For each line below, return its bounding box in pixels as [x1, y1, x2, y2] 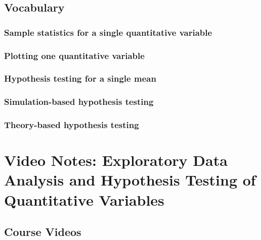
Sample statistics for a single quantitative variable [4, 26, 212, 38]
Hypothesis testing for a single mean [4, 72, 156, 85]
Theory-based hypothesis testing [4, 118, 139, 131]
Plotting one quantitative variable [4, 49, 145, 62]
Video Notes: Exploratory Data [4, 150, 228, 170]
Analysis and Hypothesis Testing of [4, 169, 256, 190]
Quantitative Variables [4, 189, 164, 210]
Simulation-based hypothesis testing [4, 95, 154, 108]
